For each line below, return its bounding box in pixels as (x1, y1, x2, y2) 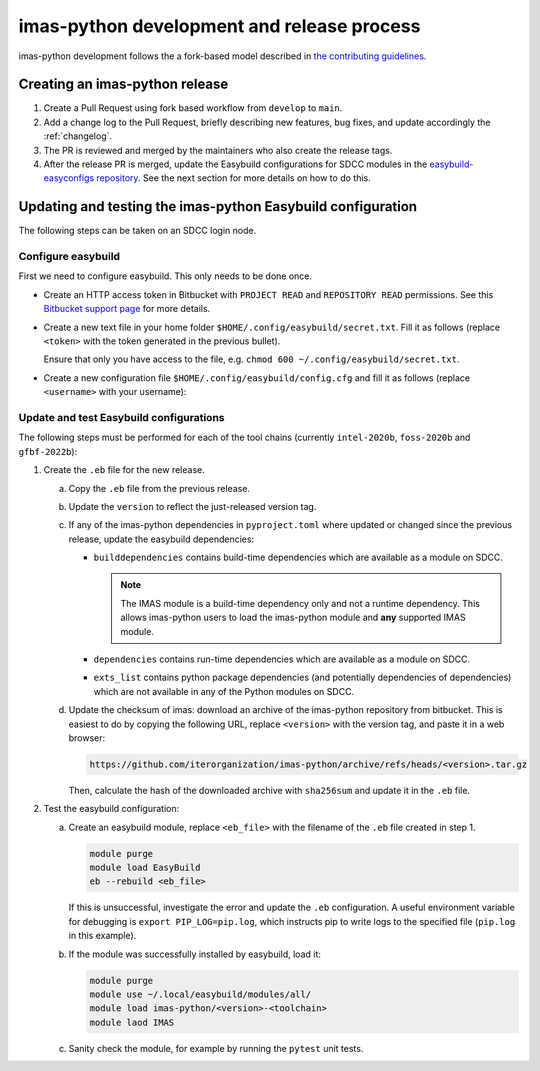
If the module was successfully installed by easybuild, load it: (68, 948, 322, 960)
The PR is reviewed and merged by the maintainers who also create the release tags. (43, 144, 393, 156)
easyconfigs (43, 172, 95, 184)
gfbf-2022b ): (18, 445, 78, 457)
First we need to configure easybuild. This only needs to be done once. (18, 270, 313, 282)
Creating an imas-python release (18, 76, 229, 93)
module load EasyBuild (89, 862, 201, 874)
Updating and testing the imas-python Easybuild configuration (18, 198, 418, 215)
